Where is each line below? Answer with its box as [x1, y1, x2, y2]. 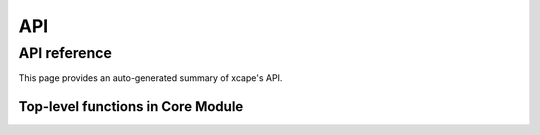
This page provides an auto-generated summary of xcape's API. [18, 72, 283, 84]
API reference [18, 44, 112, 62]
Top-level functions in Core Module [18, 98, 244, 115]
